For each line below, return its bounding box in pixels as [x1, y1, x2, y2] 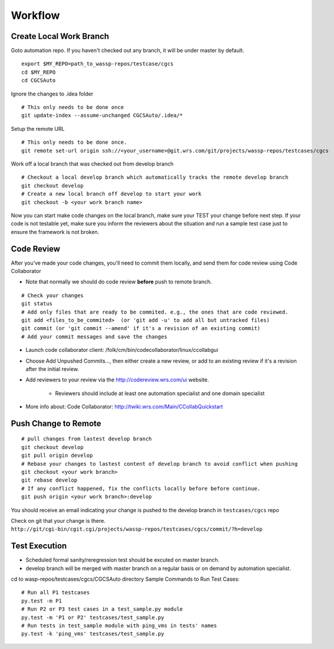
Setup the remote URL [11, 125, 65, 132]
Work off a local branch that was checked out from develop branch [11, 160, 174, 167]
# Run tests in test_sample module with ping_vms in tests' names [21, 622, 217, 629]
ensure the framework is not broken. [11, 228, 100, 235]
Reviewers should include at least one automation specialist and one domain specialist [55, 390, 265, 397]
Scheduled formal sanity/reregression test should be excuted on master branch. [25, 556, 220, 564]
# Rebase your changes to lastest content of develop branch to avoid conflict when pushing [21, 460, 298, 467]
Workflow [11, 9, 60, 22]
